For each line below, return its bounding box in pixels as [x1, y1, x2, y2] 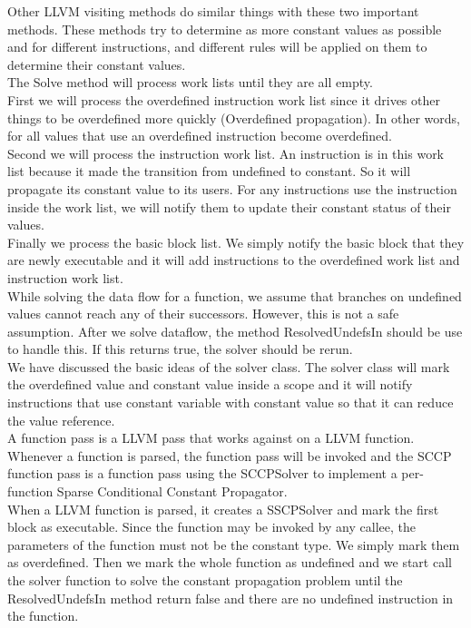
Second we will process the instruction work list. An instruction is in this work [7, 143, 445, 162]
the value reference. [7, 410, 115, 429]
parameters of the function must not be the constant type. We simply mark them [7, 535, 460, 554]
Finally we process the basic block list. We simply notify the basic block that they [7, 232, 465, 251]
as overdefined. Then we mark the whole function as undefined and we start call [7, 553, 452, 572]
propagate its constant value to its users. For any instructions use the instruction [7, 179, 457, 198]
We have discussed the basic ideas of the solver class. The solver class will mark [7, 357, 450, 376]
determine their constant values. [7, 54, 186, 74]
